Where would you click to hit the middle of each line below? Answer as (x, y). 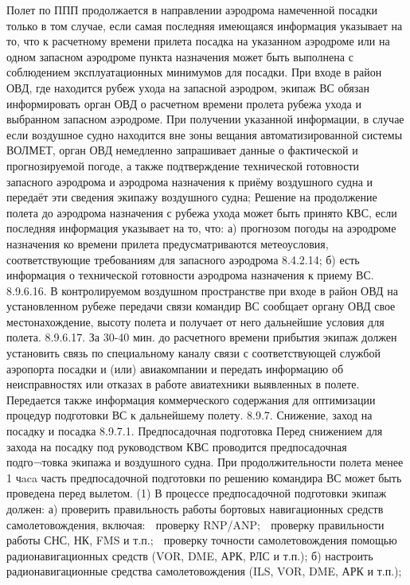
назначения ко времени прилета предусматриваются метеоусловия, (168, 243)
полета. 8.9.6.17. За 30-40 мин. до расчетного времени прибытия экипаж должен (202, 337)
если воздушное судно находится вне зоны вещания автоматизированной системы (205, 134)
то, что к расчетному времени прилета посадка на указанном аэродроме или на (198, 41)
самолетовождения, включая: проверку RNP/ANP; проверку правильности (195, 524)
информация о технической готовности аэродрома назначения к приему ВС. (190, 275)
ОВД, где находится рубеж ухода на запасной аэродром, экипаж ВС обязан (188, 87)
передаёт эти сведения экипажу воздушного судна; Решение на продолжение (192, 197)
